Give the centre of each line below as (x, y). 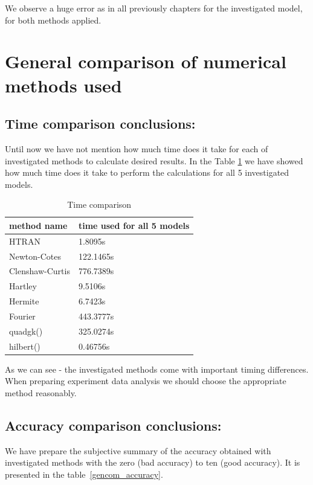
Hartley (23, 286)
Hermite (24, 301)
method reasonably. (41, 392)
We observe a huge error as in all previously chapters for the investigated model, (154, 8)
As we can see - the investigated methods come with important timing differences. (157, 369)
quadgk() (26, 331)
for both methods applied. (53, 20)
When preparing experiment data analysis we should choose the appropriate (146, 381)
